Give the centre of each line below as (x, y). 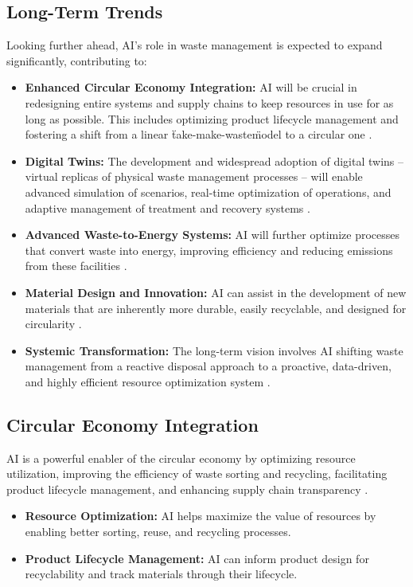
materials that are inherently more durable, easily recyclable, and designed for (216, 308)
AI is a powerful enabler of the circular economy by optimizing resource (181, 458)
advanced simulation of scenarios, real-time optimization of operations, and (208, 192)
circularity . (53, 324)
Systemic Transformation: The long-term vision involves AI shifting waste (214, 350)
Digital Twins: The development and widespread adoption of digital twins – (214, 160)
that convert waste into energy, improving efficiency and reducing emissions (209, 250)
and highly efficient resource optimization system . (148, 381)
